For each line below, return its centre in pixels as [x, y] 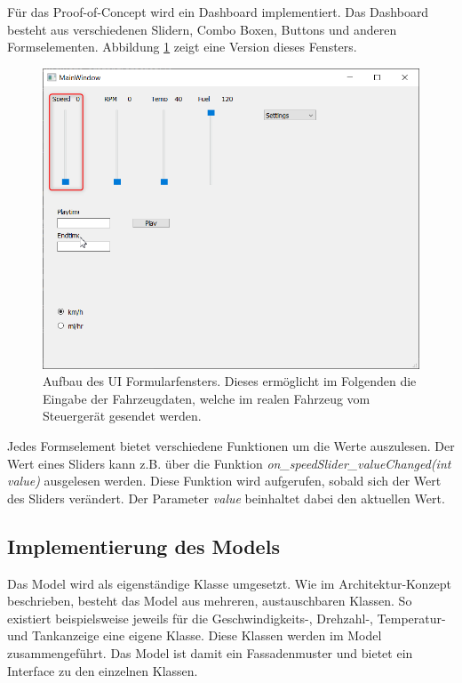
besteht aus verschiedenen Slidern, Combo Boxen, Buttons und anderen [202, 29]
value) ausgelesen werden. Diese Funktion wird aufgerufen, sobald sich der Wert [224, 481]
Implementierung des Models [143, 546]
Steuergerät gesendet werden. [122, 416]
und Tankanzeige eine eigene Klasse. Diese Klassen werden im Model [195, 635]
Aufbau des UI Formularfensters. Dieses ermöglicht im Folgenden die [230, 381]
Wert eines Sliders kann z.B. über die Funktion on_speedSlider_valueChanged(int [229, 463]
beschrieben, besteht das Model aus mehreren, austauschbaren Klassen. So [210, 601]
